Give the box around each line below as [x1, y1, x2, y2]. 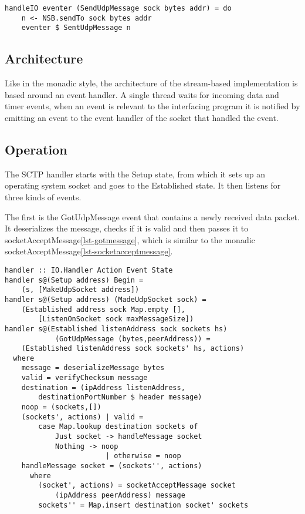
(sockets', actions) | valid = [21, 412, 144, 421]
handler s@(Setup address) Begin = [5, 276, 144, 284]
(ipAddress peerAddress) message [55, 491, 185, 499]
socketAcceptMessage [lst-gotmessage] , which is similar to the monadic [5, 233, 255, 246]
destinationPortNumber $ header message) [38, 393, 202, 402]
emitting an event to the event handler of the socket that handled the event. [5, 111, 279, 123]
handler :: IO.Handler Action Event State [5, 266, 173, 274]
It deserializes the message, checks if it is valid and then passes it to [5, 222, 249, 234]
